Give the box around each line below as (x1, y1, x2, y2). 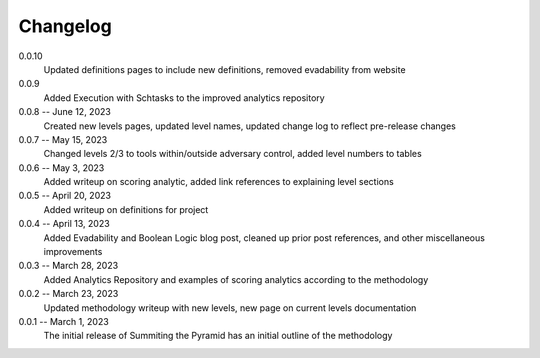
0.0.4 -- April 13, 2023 (18, 218, 110, 230)
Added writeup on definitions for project (43, 203, 209, 215)
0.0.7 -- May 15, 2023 (18, 133, 108, 145)
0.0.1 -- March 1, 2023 (18, 315, 109, 327)
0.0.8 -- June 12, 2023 (18, 106, 112, 118)
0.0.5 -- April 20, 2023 (18, 190, 112, 202)
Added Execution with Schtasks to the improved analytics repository (43, 91, 325, 104)
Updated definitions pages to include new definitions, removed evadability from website (43, 63, 406, 75)
